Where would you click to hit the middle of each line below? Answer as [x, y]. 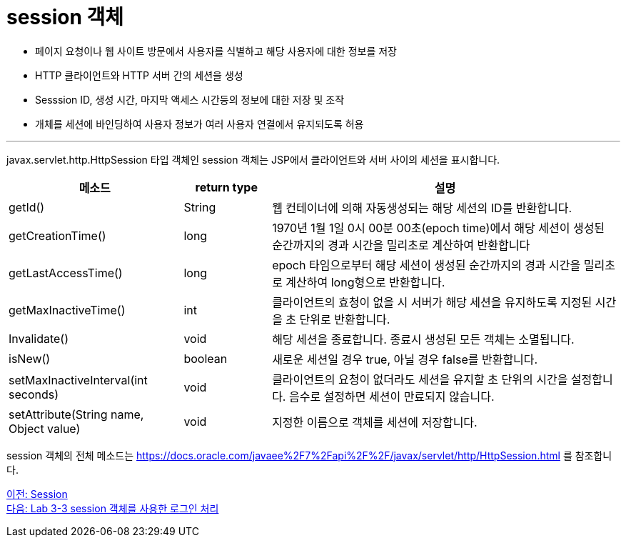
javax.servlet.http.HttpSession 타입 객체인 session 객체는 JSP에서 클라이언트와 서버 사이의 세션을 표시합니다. [253, 159]
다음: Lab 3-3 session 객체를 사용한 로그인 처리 [113, 508]
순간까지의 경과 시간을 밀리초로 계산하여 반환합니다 [401, 245]
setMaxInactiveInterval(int [78, 380]
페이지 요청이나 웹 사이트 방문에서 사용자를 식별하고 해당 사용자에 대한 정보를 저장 [216, 51]
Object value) [45, 428]
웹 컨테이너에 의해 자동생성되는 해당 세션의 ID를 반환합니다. [422, 208]
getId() [27, 207]
